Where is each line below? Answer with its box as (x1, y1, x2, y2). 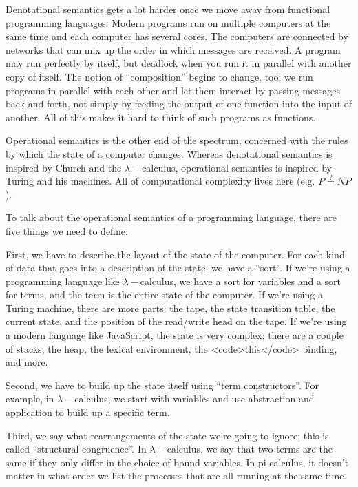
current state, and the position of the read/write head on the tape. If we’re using (6, 314, 347, 329)
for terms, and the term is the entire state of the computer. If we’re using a (6, 287, 323, 302)
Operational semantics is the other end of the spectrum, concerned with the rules (6, 133, 348, 147)
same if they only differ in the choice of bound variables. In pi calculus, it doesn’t (6, 455, 349, 469)
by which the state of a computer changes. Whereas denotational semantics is (6, 146, 333, 160)
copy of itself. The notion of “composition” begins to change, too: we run (6, 69, 313, 83)
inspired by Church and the (6, 160, 122, 174)
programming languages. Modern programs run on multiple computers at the (6, 15, 331, 30)
